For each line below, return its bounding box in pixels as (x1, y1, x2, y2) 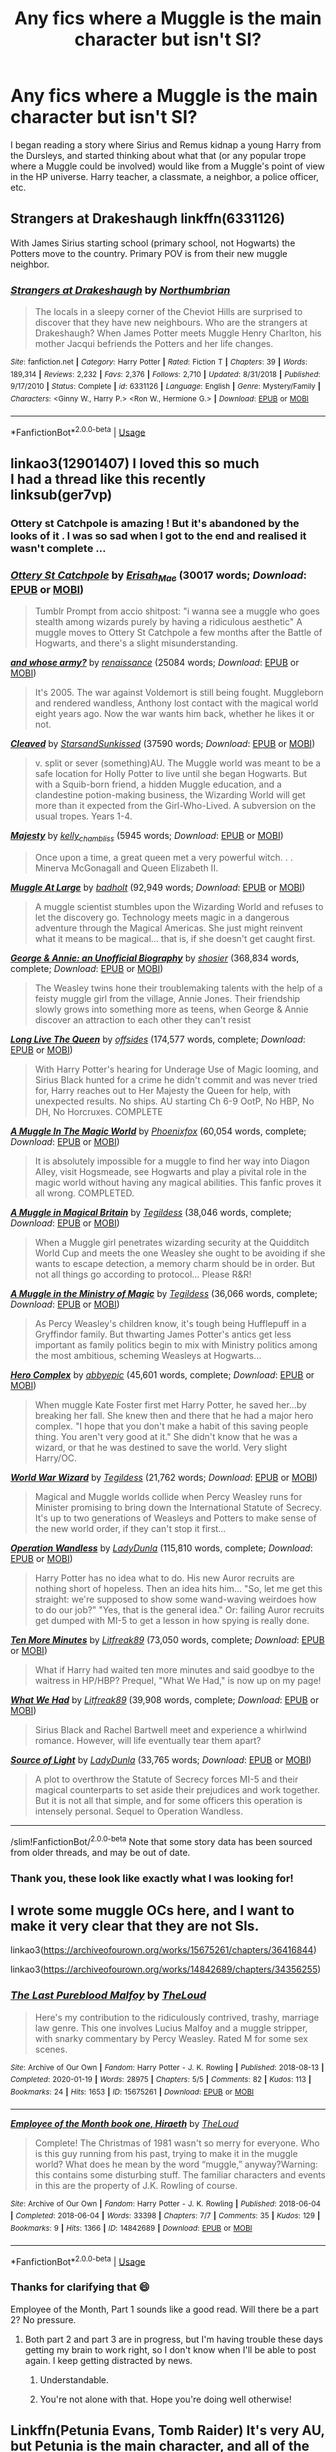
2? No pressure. (10, 2313, 77, 2326)
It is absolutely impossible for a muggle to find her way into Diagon (34, 1155, 310, 1167)
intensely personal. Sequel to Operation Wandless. (34, 1805, 243, 1817)
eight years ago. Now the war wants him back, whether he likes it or (34, 708, 315, 720)
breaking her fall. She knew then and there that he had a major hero (34, 1410, 314, 1421)
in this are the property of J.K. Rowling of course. (34, 2179, 238, 2191)
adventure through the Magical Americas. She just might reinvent (34, 922, 303, 934)
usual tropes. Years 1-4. (34, 810, 133, 822)
